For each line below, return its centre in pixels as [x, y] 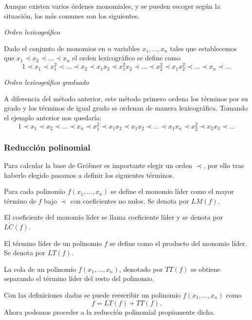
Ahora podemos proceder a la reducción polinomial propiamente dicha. [109, 311]
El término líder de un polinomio [53, 243]
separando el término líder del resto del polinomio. [79, 278]
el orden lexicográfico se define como [126, 58]
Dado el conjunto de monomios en [55, 48]
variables [127, 48]
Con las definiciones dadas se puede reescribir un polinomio [92, 294]
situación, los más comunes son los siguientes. [72, 15]
